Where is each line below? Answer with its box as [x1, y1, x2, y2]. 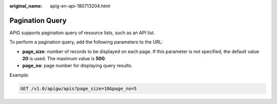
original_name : [9, 3, 43, 9]
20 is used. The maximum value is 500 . [22, 56, 106, 62]
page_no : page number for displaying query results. [22, 63, 133, 69]
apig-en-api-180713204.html [50, 3, 110, 9]
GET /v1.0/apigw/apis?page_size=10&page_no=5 [20, 86, 137, 91]
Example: [9, 72, 29, 78]
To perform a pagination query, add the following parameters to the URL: [9, 39, 164, 45]
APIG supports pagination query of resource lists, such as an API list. [9, 30, 155, 36]
